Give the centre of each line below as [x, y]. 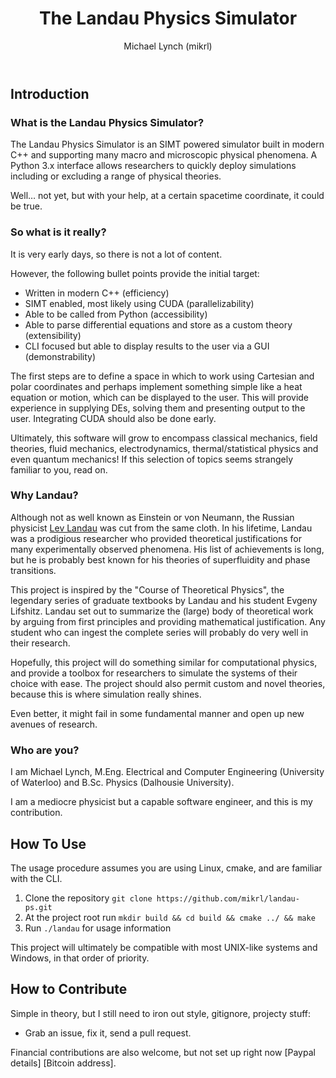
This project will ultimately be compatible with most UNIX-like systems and [164, 947]
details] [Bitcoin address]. [63, 1063]
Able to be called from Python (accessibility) [116, 314]
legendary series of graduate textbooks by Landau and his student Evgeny [164, 600]
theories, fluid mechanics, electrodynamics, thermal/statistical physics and [164, 448]
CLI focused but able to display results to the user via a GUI [147, 346]
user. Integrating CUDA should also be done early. [113, 418]
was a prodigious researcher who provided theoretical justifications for [156, 538]
